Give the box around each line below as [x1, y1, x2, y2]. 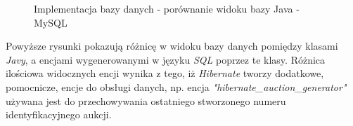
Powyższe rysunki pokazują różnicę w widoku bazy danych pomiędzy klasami [6, 38, 338, 53]
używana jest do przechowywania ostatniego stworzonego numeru [6, 93, 286, 108]
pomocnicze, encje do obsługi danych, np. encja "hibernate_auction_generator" [6, 79, 347, 94]
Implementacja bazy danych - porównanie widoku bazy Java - [34, 1, 300, 15]
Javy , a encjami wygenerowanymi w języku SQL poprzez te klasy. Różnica [6, 52, 326, 66]
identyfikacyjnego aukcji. [6, 107, 112, 122]
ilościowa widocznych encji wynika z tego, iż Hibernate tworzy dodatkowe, [6, 66, 324, 80]
